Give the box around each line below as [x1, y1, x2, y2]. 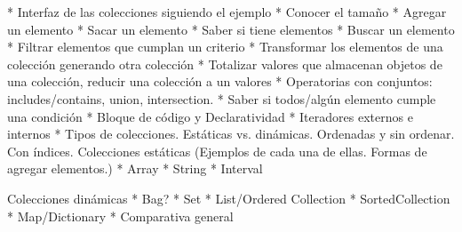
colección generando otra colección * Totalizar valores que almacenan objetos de [7, 54, 442, 73]
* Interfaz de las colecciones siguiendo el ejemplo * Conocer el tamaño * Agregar [7, 3, 447, 20]
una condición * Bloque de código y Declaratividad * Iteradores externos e [7, 107, 413, 125]
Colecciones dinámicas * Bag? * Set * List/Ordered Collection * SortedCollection [7, 188, 450, 207]
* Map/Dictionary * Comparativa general [7, 206, 234, 225]
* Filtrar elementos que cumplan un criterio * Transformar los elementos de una [7, 37, 443, 56]
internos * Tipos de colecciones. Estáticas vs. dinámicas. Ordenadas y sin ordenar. [7, 124, 455, 143]
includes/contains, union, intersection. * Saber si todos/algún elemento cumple [7, 89, 436, 108]
